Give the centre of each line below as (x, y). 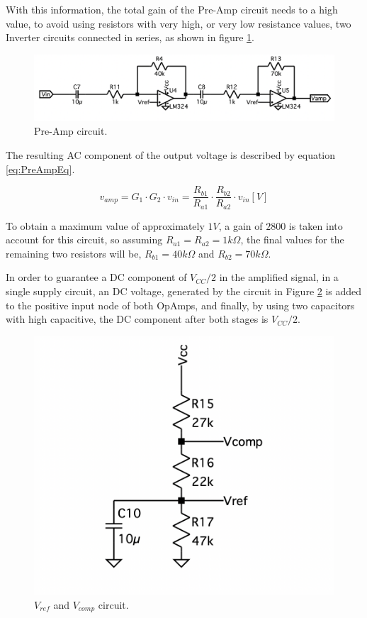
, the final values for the (292, 239)
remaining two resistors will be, (74, 253)
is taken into (316, 225)
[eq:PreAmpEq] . (40, 169)
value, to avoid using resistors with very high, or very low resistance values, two (179, 23)
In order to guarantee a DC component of (96, 277)
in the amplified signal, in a (279, 277)
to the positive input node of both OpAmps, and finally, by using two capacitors (180, 305)
